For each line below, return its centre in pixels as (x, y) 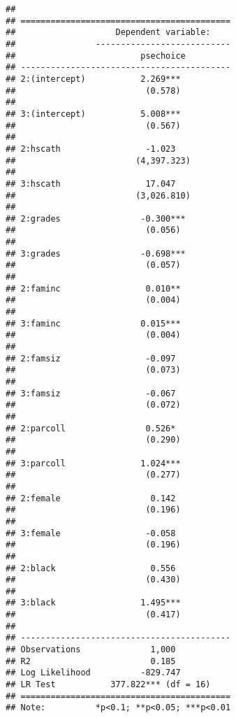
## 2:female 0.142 (91, 498)
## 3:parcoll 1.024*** (93, 463)
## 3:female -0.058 (91, 533)
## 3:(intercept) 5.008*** (93, 114)
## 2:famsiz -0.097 (91, 358)
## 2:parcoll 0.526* (91, 428)
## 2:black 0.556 (91, 568)
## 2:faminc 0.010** (93, 288)
